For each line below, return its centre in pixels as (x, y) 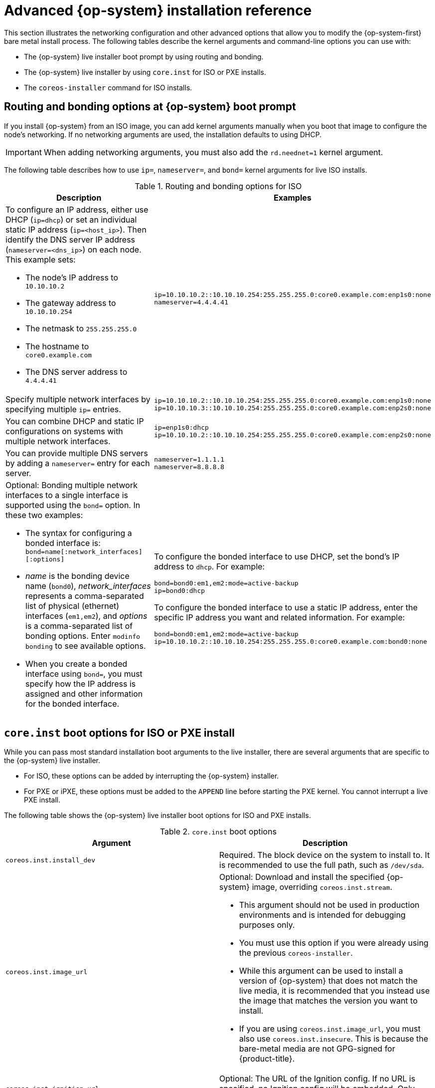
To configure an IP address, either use (77, 209)
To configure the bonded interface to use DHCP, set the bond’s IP (277, 556)
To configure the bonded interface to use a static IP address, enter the (286, 607)
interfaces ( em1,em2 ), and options (86, 616)
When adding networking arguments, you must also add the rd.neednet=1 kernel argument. (213, 152)
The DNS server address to (76, 372)
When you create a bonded (76, 664)
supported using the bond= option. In (73, 505)
